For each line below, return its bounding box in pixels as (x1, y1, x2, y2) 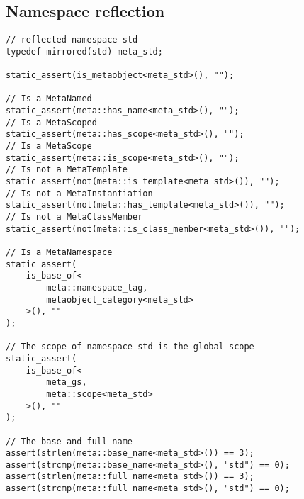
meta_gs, (46, 377, 87, 388)
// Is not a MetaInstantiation (6, 188, 153, 198)
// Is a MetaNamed (6, 94, 92, 104)
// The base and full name (6, 436, 133, 447)
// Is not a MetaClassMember (6, 212, 143, 223)
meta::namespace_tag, (46, 282, 148, 293)
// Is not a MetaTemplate (6, 164, 128, 175)
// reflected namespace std (6, 35, 138, 45)
